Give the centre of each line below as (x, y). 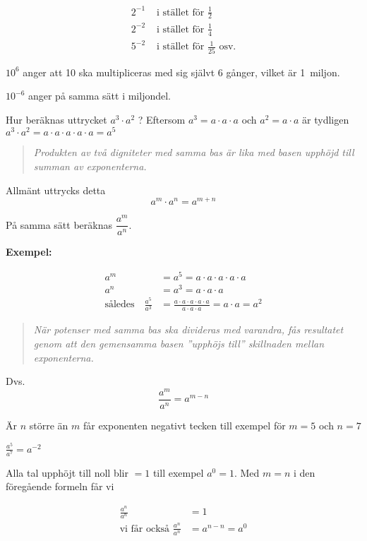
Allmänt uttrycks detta (56, 190)
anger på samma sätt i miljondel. (99, 96)
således (120, 305)
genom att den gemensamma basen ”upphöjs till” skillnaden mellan (179, 344)
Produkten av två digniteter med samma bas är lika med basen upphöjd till (194, 152)
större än (49, 425)
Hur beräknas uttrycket (56, 119)
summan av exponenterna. (90, 166)
